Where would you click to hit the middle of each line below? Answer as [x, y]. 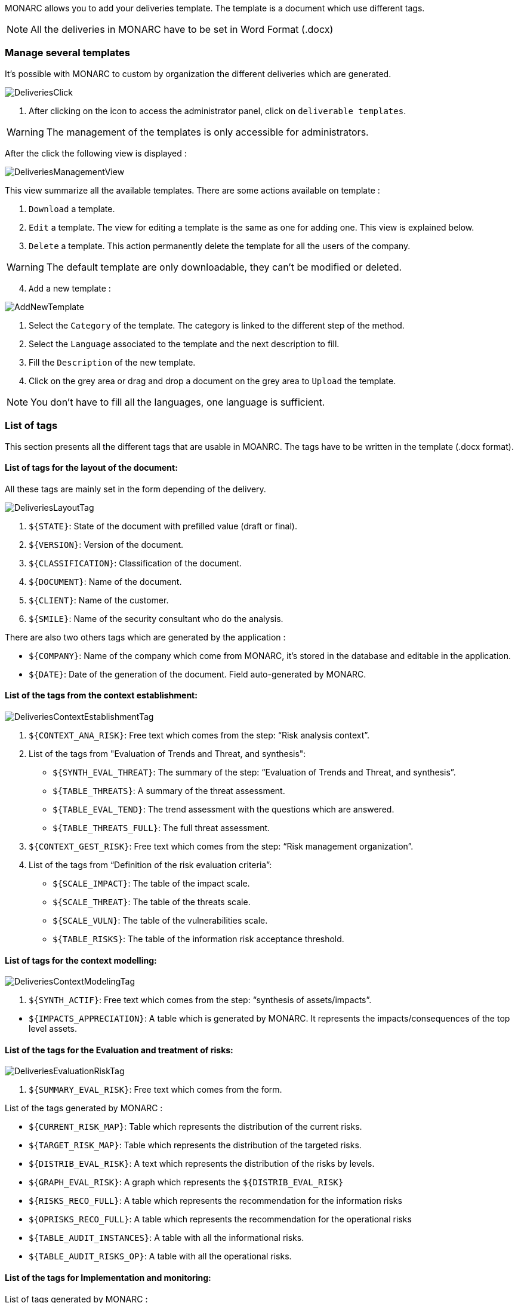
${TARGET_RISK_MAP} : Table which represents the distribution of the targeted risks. [195, 1145]
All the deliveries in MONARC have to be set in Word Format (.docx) [182, 29]
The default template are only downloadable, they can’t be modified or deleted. [224, 267]
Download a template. [72, 209]
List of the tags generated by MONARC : [84, 1108]
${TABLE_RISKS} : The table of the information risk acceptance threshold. [198, 939]
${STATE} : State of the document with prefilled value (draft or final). [163, 526]
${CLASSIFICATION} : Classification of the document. [135, 563]
